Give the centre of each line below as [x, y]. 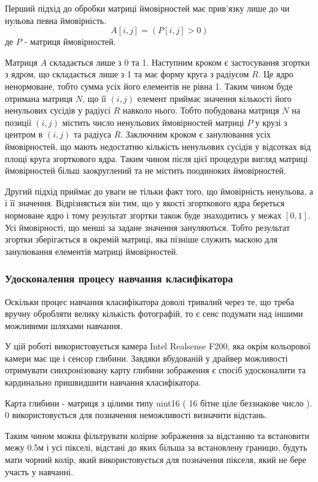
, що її [94, 98]
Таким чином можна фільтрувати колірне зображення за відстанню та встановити [157, 435]
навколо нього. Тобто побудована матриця [201, 110]
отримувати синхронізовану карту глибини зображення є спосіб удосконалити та [155, 370]
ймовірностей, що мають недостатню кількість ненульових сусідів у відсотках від [158, 146]
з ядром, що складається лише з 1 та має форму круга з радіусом [127, 74]
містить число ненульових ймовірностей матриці [153, 122]
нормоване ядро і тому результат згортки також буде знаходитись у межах [143, 215]
